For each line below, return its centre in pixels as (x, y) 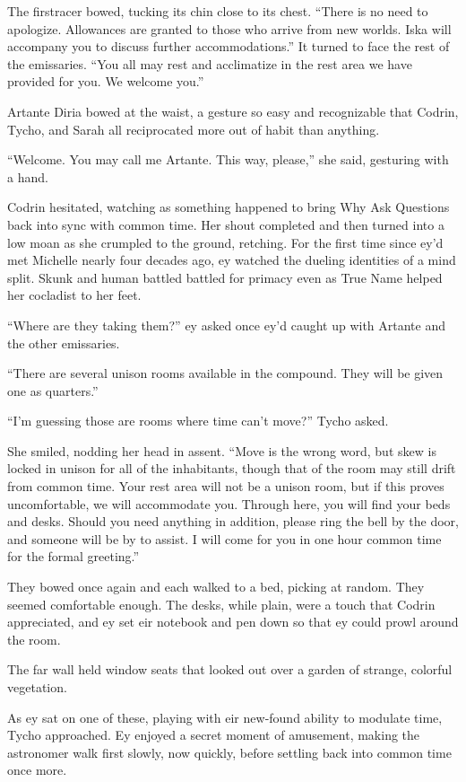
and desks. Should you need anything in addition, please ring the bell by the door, (233, 521)
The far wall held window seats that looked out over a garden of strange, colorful (230, 669)
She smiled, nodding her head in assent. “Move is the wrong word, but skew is (222, 450)
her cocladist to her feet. (74, 295)
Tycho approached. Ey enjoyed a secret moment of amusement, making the (214, 735)
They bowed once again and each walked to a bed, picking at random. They (216, 587)
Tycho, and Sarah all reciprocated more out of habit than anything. (194, 129)
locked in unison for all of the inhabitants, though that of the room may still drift (232, 468)
